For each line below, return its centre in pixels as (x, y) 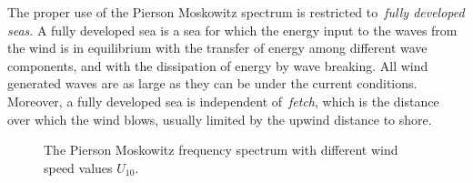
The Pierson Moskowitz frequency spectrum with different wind (221, 150)
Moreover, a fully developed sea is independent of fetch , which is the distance (223, 101)
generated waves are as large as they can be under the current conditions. (212, 83)
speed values (78, 167)
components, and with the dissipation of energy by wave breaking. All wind (218, 65)
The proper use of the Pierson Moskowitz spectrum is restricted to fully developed (236, 12)
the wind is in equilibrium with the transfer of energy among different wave (217, 48)
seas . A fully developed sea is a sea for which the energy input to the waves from (232, 30)
